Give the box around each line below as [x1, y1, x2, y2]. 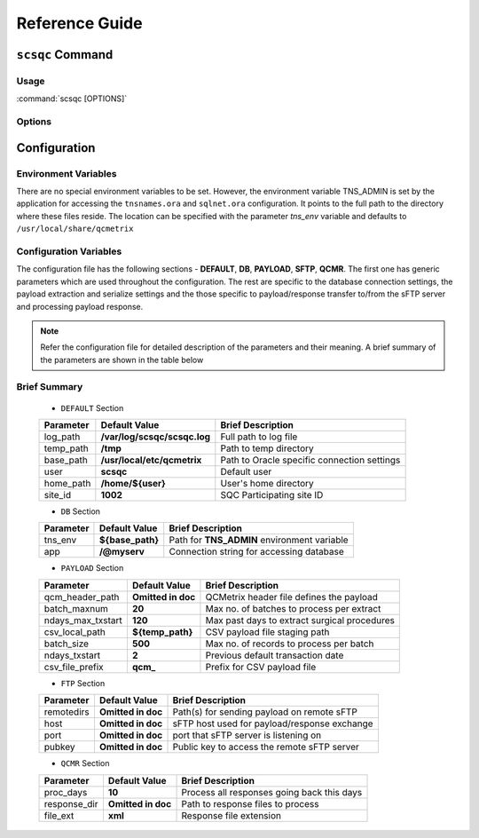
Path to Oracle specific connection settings [220, 454, 401, 466]
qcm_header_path [43, 590, 120, 603]
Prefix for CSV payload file [205, 660, 317, 673]
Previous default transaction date [205, 649, 344, 661]
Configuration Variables [16, 245, 122, 257]
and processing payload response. [16, 301, 144, 312]
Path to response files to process [181, 797, 319, 810]
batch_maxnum [43, 602, 108, 614]
